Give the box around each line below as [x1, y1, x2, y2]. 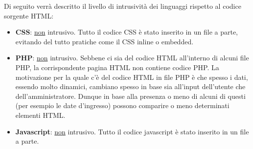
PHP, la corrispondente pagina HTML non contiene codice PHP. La [15, 62, 219, 72]
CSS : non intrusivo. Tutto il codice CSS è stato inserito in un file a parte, [15, 27, 238, 37]
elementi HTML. [15, 110, 66, 120]
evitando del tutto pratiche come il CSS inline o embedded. [15, 36, 194, 46]
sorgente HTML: [4, 10, 54, 20]
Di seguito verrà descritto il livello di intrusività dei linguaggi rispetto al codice [4, 1, 241, 11]
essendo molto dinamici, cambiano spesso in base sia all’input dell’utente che [15, 81, 246, 92]
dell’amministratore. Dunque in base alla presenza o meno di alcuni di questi [15, 91, 246, 101]
